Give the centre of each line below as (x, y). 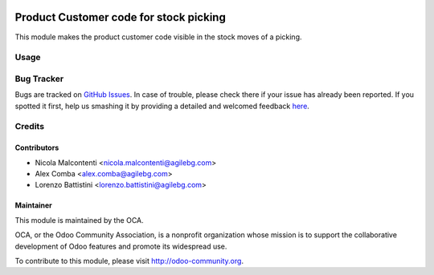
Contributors (37, 148)
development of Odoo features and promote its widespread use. (121, 246)
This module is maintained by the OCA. (79, 220)
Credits (29, 127)
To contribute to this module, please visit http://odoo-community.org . (129, 261)
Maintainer (33, 205)
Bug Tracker (39, 79)
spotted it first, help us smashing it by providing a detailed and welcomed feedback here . (162, 106)
